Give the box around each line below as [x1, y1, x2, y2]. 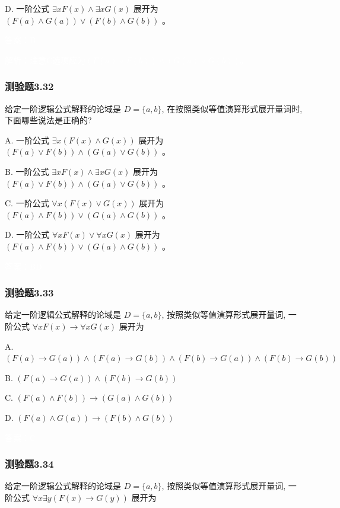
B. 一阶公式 [5, 165, 49, 177]
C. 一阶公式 [5, 197, 49, 209]
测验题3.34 [5, 456, 54, 471]
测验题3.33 [5, 285, 54, 300]
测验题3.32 [5, 79, 54, 94]
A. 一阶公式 [5, 133, 50, 146]
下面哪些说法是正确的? [5, 114, 92, 126]
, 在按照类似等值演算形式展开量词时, [161, 102, 303, 114]
